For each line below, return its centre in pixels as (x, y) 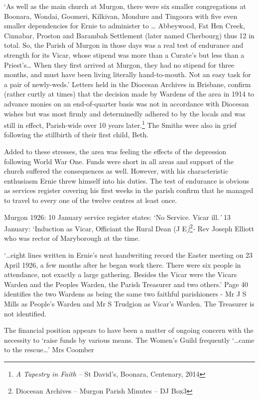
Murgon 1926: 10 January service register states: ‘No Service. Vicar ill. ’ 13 (118, 217)
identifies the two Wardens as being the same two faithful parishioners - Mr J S (125, 294)
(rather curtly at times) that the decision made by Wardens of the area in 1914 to (129, 94)
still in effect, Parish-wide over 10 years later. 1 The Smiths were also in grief (120, 124)
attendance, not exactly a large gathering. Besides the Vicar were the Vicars (121, 274)
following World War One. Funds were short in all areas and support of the (119, 161)
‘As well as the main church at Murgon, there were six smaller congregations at (125, 6)
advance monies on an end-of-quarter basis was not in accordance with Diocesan (127, 103)
